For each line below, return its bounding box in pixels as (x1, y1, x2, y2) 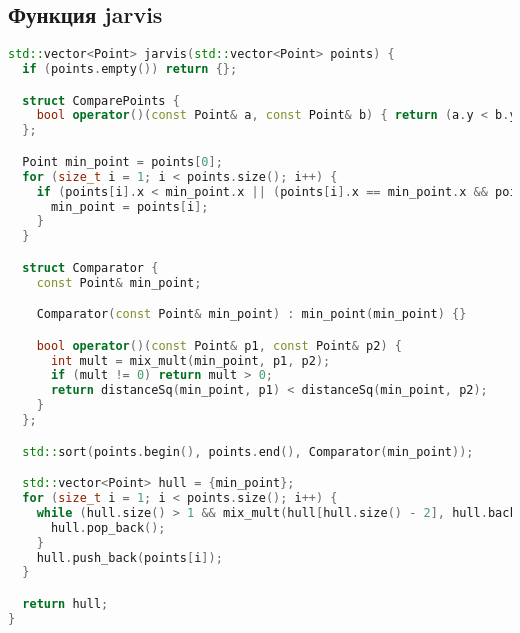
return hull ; (22, 596, 109, 611)
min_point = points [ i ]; (50, 199, 209, 214)
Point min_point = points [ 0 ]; (22, 154, 223, 169)
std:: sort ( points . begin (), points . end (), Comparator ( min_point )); (22, 444, 474, 459)
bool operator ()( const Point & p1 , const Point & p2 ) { (36, 338, 402, 353)
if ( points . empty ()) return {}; (22, 62, 238, 77)
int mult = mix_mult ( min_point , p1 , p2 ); (50, 353, 331, 368)
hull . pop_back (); (50, 520, 166, 535)
